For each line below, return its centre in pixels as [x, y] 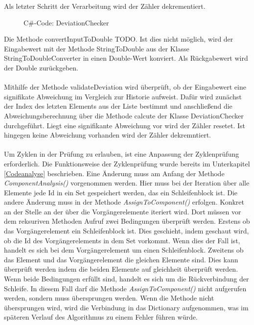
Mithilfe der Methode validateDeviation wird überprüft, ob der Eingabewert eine [125, 87]
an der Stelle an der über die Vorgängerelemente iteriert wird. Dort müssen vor [123, 211]
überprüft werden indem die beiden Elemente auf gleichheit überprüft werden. [121, 269]
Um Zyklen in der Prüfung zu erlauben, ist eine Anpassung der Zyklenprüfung [122, 154]
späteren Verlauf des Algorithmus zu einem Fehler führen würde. [101, 317]
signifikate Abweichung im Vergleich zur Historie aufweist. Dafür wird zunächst [123, 96]
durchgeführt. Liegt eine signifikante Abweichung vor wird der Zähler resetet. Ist [125, 125]
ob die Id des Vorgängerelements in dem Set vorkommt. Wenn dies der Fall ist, [122, 240]
